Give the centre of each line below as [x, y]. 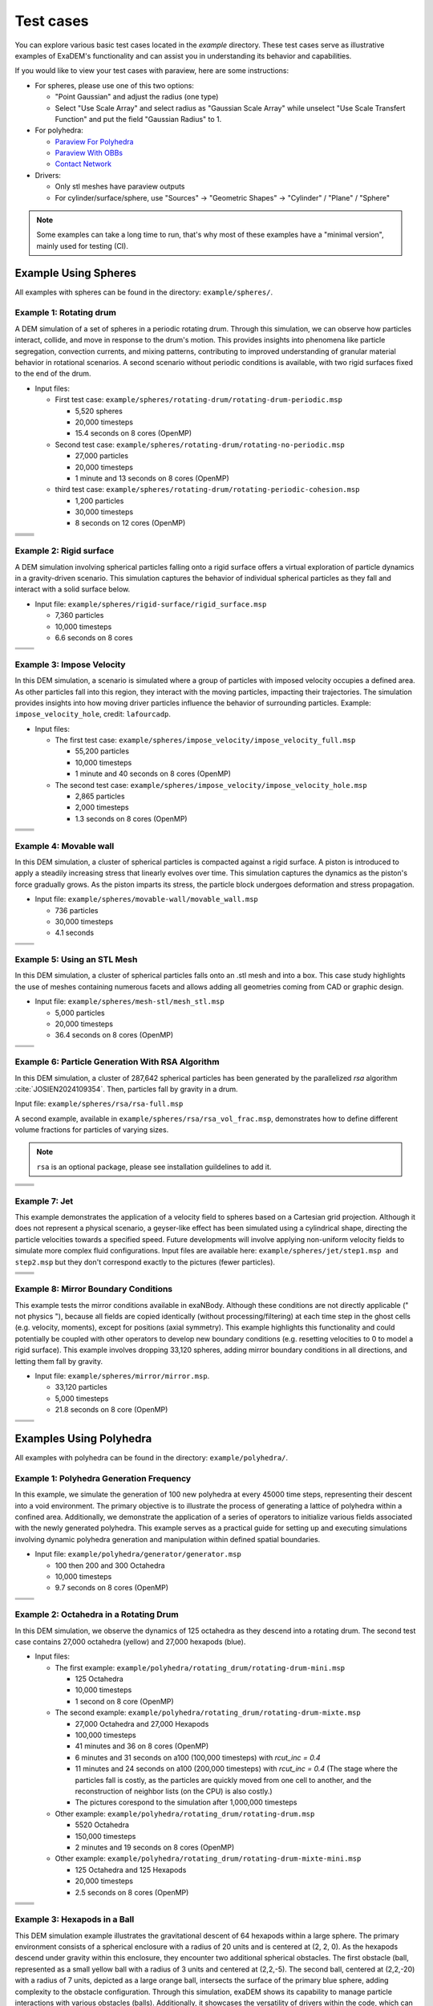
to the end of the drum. [53, 374]
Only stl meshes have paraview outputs [120, 187]
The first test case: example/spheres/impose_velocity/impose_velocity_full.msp [205, 740]
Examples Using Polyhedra [83, 1439]
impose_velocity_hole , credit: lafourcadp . [93, 714]
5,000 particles [80, 1013]
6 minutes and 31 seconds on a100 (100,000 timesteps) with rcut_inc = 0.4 [198, 1757]
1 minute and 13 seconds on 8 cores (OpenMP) [152, 478]
